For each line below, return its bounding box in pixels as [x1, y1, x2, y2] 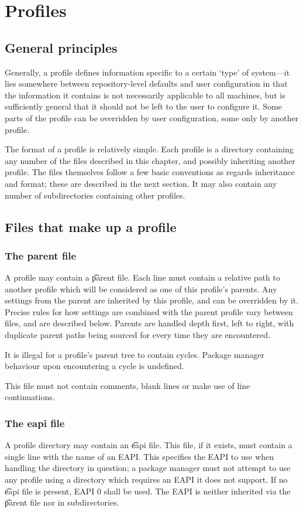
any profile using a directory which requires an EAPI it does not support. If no [5, 473, 288, 486]
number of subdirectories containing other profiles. [5, 189, 185, 201]
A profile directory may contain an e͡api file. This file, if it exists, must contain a [5, 439, 292, 451]
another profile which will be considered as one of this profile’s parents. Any [5, 282, 277, 295]
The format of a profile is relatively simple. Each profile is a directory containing [5, 143, 294, 155]
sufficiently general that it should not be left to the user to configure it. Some [5, 100, 283, 112]
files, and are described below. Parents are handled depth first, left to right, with [5, 317, 294, 329]
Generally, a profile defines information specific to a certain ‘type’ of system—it [5, 66, 290, 78]
